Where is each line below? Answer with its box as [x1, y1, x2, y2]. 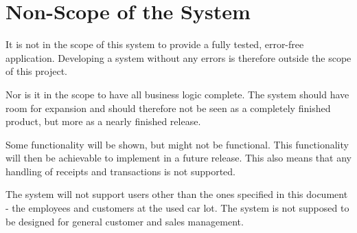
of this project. [5, 64, 67, 78]
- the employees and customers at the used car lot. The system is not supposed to [5, 201, 349, 215]
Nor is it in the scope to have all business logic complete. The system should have [5, 87, 349, 101]
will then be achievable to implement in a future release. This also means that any [5, 151, 352, 165]
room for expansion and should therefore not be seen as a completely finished [5, 100, 331, 115]
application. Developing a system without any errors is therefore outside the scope [5, 50, 352, 65]
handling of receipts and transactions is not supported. [5, 164, 235, 178]
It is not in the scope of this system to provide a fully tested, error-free [5, 37, 304, 52]
